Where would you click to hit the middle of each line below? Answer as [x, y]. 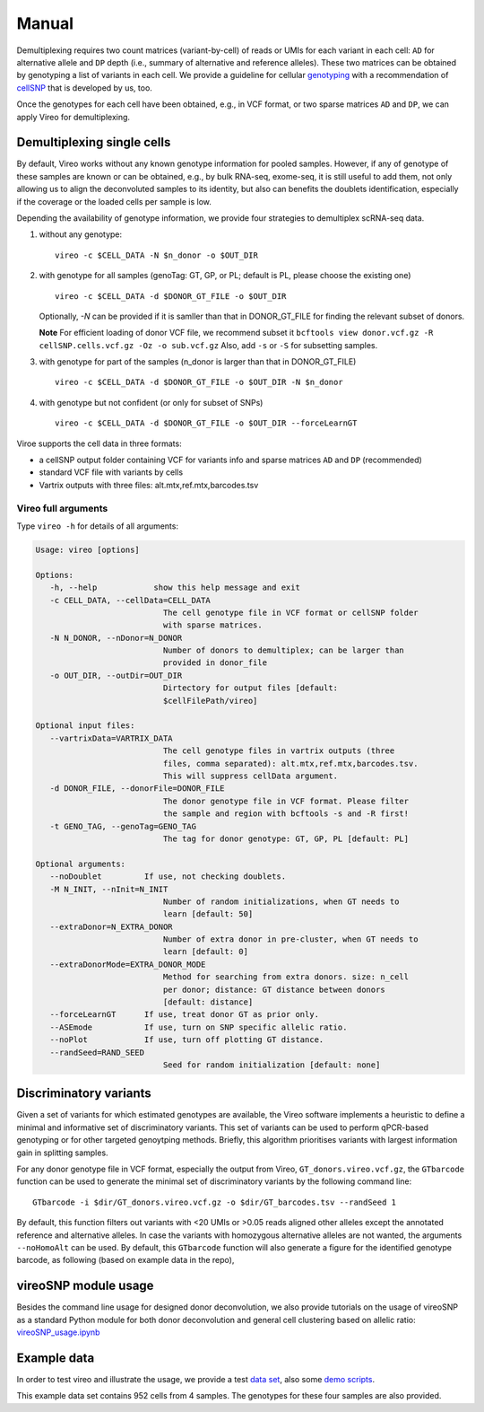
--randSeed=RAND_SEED [97, 1052]
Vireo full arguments [62, 508]
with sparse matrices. [213, 625]
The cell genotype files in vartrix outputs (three [279, 751]
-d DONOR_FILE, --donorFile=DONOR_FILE [137, 789]
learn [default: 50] [208, 914]
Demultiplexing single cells [94, 142]
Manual [45, 23]
